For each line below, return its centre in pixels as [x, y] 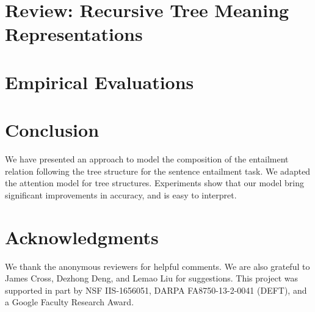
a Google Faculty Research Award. [70, 302]
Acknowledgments [82, 237]
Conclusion [52, 130]
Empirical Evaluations [100, 82]
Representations [74, 34]
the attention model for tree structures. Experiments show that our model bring [155, 183]
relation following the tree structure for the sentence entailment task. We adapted [158, 171]
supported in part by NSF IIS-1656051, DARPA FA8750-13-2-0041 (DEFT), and [156, 290]
